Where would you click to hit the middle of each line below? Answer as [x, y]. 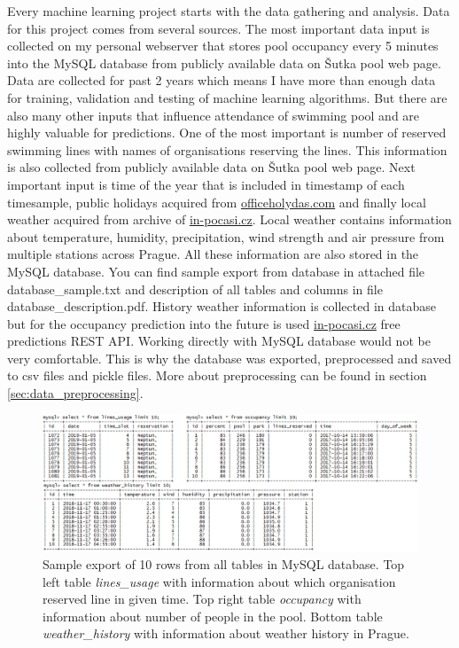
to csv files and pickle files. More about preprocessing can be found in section [217, 375]
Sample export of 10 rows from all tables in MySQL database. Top [224, 564]
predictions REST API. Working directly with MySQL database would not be [219, 341]
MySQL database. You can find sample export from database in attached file [216, 271]
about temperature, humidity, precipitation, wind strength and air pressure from [226, 236]
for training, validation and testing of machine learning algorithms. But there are [227, 97]
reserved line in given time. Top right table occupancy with [202, 599]
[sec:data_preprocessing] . [75, 393]
